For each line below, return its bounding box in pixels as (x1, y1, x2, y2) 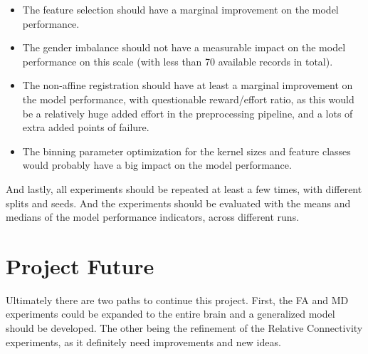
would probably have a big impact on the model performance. (22, 157, 292, 172)
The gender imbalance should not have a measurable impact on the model (22, 40, 346, 55)
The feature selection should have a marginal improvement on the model (22, 2, 339, 16)
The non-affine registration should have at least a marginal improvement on (22, 78, 353, 93)
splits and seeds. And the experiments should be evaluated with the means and (6, 195, 351, 210)
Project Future (6, 251, 154, 280)
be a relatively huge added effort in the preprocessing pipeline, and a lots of (22, 105, 353, 120)
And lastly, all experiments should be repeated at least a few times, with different (6, 181, 362, 196)
